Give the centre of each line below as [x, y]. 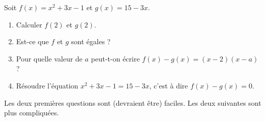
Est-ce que [32, 41]
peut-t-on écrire [115, 58]
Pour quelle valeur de [49, 58]
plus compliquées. [32, 113]
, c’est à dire [169, 85]
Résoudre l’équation [47, 85]
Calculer [29, 24]
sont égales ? [91, 41]
